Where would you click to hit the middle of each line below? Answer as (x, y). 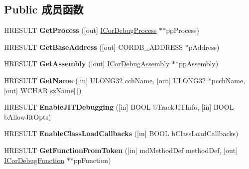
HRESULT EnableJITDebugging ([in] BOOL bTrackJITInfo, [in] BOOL (119, 107)
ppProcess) (183, 30)
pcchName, (228, 80)
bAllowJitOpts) (28, 116)
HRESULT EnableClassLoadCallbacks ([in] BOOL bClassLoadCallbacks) (121, 133)
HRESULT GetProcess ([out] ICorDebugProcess (80, 30)
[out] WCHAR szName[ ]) (43, 90)
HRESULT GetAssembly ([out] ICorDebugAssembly (87, 64)
